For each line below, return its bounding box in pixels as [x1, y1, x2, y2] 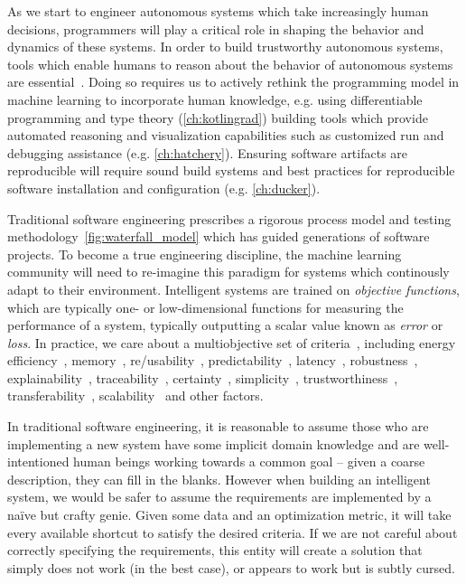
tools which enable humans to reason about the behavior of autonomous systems [7, 54, 453, 73]
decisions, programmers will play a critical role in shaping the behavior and [7, 19, 424, 38]
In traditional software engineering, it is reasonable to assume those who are [7, 417, 429, 436]
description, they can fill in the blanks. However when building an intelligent [7, 469, 431, 488]
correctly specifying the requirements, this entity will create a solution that [7, 541, 423, 560]
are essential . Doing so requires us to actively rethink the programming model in [7, 72, 460, 91]
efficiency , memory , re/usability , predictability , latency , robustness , [7, 351, 418, 370]
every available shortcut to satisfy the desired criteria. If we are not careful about [7, 523, 458, 542]
